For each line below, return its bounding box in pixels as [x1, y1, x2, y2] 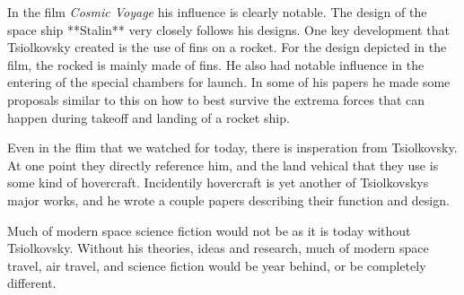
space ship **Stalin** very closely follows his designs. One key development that [7, 20, 450, 39]
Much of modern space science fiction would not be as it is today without [7, 221, 411, 239]
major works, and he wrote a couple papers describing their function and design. [7, 190, 450, 209]
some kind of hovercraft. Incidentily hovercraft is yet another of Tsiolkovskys [7, 173, 429, 192]
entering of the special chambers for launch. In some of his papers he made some [7, 73, 451, 91]
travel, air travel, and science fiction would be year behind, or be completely [7, 256, 426, 274]
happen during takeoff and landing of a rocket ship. [7, 108, 290, 126]
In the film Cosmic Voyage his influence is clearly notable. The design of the [7, 3, 427, 21]
